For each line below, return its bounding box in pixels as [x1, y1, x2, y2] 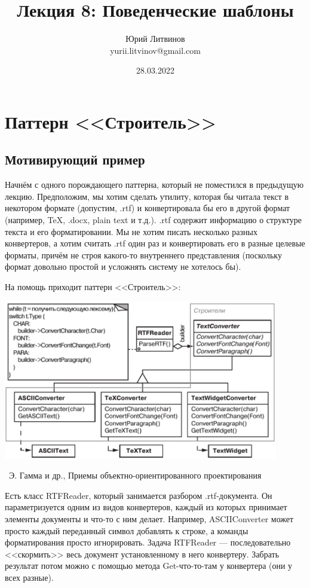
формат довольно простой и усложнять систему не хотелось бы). [5, 260, 241, 273]
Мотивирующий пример [5, 150, 145, 169]
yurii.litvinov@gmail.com [110, 44, 201, 56]
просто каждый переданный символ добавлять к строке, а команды [5, 524, 248, 537]
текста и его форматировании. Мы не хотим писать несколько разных [5, 225, 257, 237]
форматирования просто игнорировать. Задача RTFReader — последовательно [5, 536, 291, 549]
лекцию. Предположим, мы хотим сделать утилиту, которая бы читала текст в [5, 190, 289, 202]
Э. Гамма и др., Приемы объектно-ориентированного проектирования [8, 469, 262, 482]
